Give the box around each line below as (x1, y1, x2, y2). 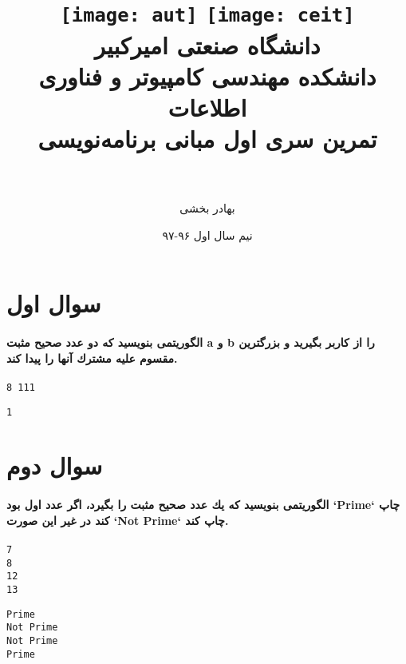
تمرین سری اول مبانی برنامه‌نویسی (37, 122, 377, 155)
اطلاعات (168, 90, 247, 123)
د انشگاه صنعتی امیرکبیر (94, 28, 321, 61)
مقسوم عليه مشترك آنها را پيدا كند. (6, 349, 178, 366)
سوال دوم (6, 449, 103, 482)
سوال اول (6, 287, 101, 320)
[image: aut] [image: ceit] (60, 4, 355, 27)
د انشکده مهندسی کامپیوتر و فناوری (38, 59, 376, 92)
